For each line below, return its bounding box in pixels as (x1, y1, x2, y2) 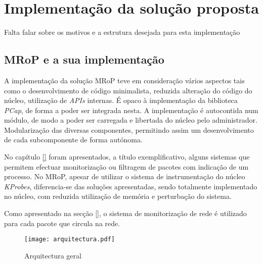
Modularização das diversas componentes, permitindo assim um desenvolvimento (4, 124, 254, 135)
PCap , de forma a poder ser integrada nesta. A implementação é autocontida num (4, 104, 258, 115)
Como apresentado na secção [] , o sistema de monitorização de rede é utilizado (4, 208, 247, 219)
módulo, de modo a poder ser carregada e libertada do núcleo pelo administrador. (4, 115, 257, 125)
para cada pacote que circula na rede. (4, 218, 120, 228)
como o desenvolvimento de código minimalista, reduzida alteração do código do (4, 85, 252, 95)
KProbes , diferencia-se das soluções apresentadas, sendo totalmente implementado (4, 181, 257, 191)
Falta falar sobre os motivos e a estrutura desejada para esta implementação (4, 27, 240, 37)
